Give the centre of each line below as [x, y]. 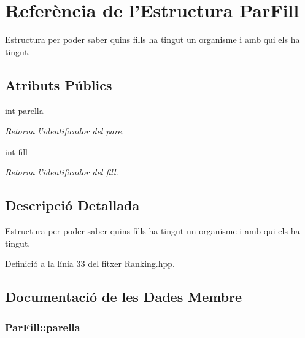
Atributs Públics [59, 84]
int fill [16, 151]
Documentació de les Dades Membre [124, 297]
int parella [24, 110]
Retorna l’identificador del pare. [64, 131]
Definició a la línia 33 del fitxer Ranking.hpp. [90, 263]
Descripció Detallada [72, 205]
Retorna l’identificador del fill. [62, 172]
